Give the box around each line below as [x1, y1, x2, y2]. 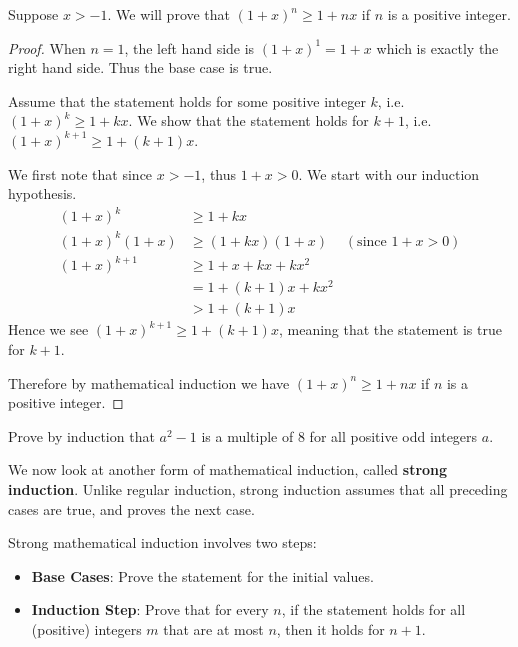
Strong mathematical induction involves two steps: [8, 532, 317, 553]
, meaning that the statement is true [278, 319, 502, 340]
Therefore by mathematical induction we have [8, 372, 290, 393]
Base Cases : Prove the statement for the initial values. [31, 565, 374, 586]
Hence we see [8, 319, 89, 340]
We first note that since [8, 163, 153, 184]
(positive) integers [31, 619, 142, 640]
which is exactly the [376, 37, 499, 58]
